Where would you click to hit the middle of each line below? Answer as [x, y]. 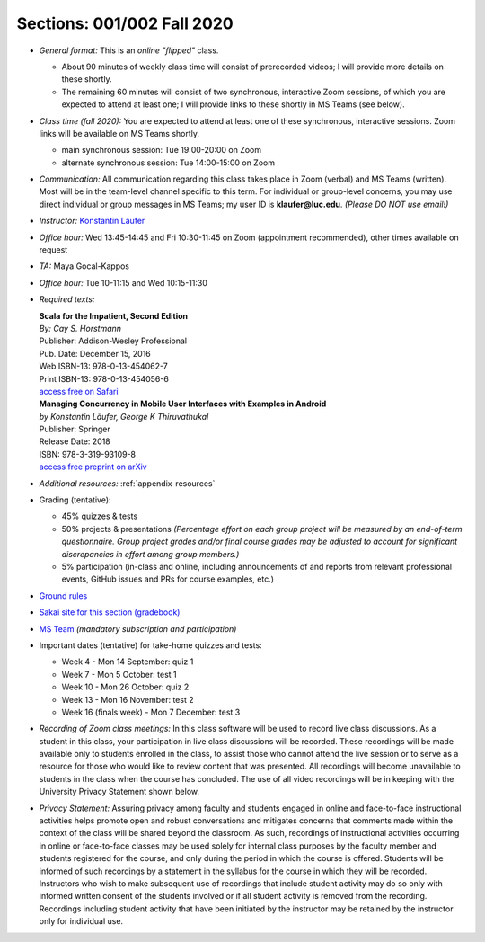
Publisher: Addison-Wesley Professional [113, 341]
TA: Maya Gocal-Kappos [84, 266]
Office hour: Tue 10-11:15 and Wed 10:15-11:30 [123, 282]
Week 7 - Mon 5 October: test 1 [119, 674]
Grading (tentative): [75, 500]
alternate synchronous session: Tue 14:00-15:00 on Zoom [168, 163]
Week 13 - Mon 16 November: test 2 [128, 699]
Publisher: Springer [75, 429]
